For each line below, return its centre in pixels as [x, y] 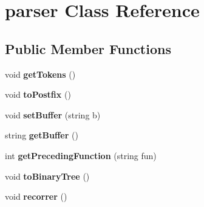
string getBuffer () [42, 135]
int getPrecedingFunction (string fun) [81, 155]
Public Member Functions [88, 48]
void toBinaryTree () [47, 176]
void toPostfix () [38, 94]
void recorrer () [36, 196]
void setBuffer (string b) [53, 114]
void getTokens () [40, 74]
